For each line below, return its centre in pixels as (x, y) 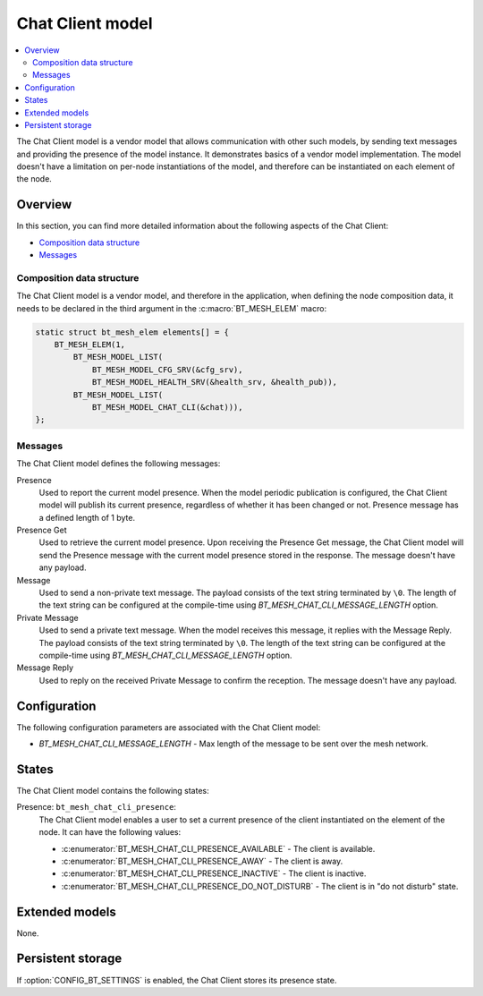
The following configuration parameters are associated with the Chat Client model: (169, 727)
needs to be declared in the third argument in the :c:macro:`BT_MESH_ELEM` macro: (171, 308)
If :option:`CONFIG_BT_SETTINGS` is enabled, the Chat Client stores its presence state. (177, 980)
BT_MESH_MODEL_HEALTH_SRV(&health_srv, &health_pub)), (215, 382)
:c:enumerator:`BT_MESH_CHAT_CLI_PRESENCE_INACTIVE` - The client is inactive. (214, 873)
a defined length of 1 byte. (87, 517)
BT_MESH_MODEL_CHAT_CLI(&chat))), (167, 407)
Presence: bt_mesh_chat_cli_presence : (96, 807)
